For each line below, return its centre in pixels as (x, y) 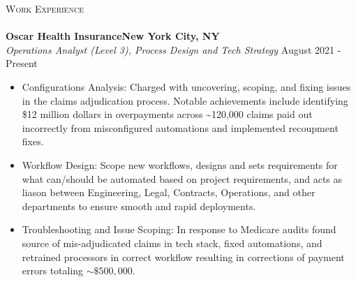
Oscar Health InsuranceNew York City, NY (113, 36)
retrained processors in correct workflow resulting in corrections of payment (183, 257)
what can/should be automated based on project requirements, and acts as (182, 178)
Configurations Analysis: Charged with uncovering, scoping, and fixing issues (186, 86)
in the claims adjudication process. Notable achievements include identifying (185, 100)
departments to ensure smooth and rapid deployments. (139, 206)
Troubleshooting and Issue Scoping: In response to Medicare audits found (179, 229)
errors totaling (53, 270)
